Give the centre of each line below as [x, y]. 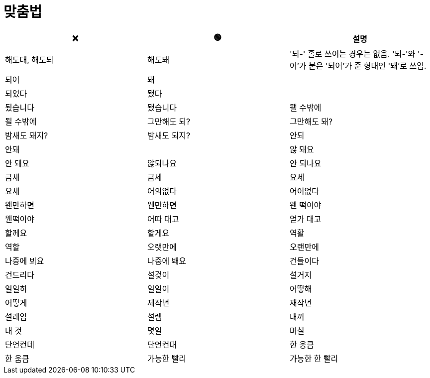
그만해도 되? [169, 121]
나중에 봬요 [167, 261]
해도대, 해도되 [29, 60]
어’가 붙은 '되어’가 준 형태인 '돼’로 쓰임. [358, 65]
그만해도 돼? [311, 121]
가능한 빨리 [167, 358]
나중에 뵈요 [25, 261]
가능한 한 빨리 [314, 358]
